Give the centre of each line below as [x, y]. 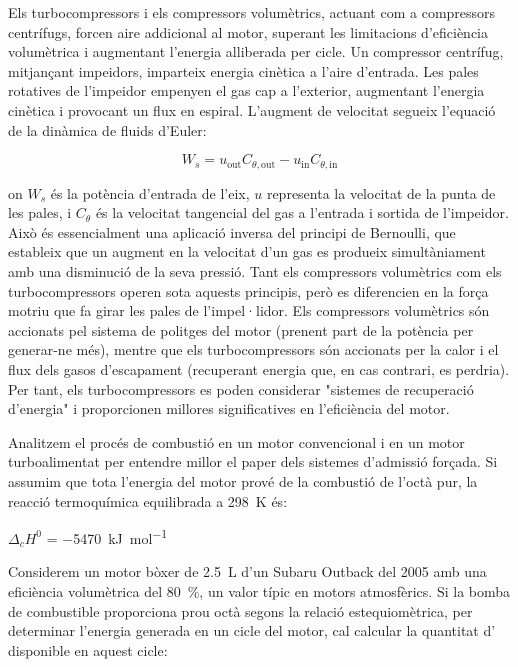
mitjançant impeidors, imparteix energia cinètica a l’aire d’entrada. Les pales [243, 70]
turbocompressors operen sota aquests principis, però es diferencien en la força [248, 290]
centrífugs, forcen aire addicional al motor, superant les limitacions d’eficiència [248, 31]
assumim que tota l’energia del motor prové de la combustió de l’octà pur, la [243, 480]
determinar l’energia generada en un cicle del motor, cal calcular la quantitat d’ [252, 630]
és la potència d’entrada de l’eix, [150, 192]
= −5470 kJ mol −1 [107, 536]
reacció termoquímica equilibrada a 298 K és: [148, 500]
